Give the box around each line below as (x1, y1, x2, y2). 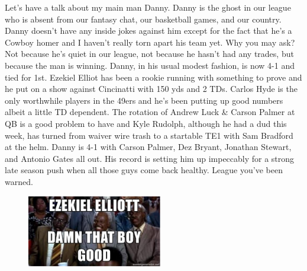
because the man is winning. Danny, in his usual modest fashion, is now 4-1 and (5, 59, 295, 71)
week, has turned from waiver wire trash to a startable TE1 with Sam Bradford (5, 129, 293, 141)
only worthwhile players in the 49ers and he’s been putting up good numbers (5, 94, 283, 106)
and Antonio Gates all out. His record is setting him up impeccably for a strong (5, 152, 295, 164)
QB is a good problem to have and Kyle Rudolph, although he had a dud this (5, 117, 287, 129)
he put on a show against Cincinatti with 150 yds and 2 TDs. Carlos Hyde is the (5, 82, 298, 95)
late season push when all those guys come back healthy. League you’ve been (5, 164, 283, 176)
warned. (5, 175, 33, 187)
